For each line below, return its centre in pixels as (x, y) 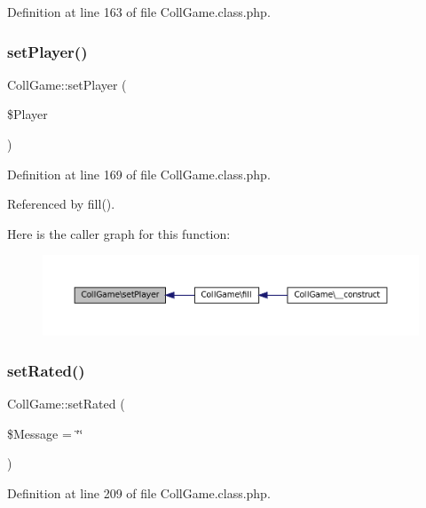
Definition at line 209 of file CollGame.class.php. (139, 492)
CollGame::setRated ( (66, 404)
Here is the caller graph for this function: (119, 233)
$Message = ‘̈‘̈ (45, 433)
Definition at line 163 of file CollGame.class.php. (139, 12)
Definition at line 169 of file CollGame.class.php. (139, 174)
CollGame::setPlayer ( (67, 84)
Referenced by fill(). (61, 204)
